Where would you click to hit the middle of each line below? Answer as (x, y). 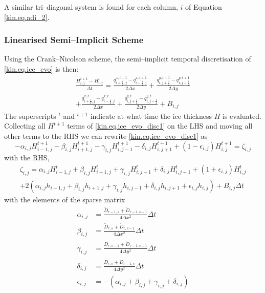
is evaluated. (242, 116)
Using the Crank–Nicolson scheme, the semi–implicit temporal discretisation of (128, 59)
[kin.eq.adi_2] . (27, 17)
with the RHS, (27, 158)
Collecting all (25, 126)
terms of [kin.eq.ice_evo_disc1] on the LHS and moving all (160, 126)
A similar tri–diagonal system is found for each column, (91, 7)
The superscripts (30, 116)
